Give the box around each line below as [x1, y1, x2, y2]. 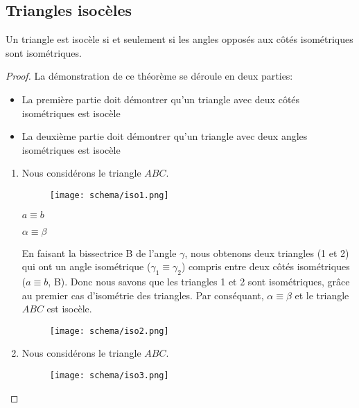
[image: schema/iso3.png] [49, 371, 169, 381]
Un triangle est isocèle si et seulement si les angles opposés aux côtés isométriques [6, 32, 353, 46]
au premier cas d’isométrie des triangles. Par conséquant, [21, 287, 264, 302]
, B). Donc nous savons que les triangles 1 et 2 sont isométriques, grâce [48, 274, 350, 288]
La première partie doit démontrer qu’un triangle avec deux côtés [21, 91, 300, 106]
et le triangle [295, 287, 349, 302]
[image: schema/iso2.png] [49, 326, 169, 336]
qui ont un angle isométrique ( [21, 259, 151, 274]
